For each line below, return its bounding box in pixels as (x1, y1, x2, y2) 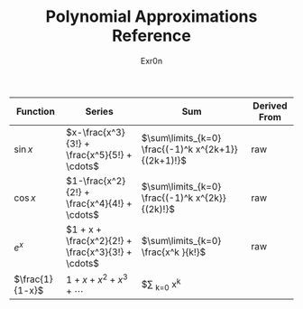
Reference (112, 25, 191, 46)
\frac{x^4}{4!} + (66, 197, 133, 210)
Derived (252, 99, 288, 112)
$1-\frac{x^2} (66, 174, 126, 187)
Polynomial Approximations (45, 6, 258, 27)
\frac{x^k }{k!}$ (141, 246, 207, 258)
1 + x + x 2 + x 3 (66, 271, 128, 286)
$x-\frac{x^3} (66, 126, 125, 138)
